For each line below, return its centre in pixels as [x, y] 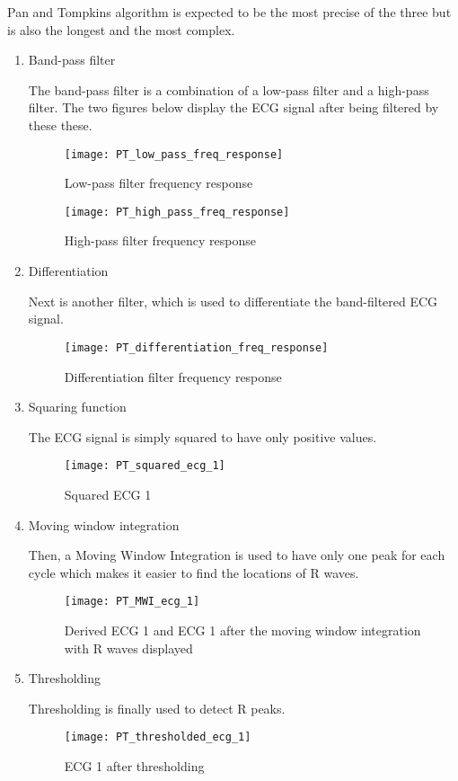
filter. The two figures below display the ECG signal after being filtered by [233, 107]
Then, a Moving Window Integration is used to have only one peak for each [237, 555]
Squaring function [77, 407]
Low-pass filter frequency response [159, 183]
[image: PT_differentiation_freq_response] [196, 347]
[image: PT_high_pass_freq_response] [177, 212]
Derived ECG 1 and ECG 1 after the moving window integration [242, 630]
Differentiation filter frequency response [173, 376]
